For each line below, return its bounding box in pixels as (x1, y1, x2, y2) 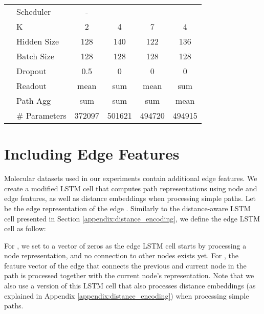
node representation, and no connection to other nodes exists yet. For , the (4, 250, 238, 261)
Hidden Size (16, 35, 59, 47)
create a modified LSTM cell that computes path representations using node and (4, 183, 257, 193)
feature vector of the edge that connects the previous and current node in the (4, 260, 247, 271)
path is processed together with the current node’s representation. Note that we (4, 270, 254, 281)
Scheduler (16, 6, 51, 17)
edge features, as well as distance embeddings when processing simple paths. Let (4, 193, 256, 204)
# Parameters (16, 109, 67, 121)
